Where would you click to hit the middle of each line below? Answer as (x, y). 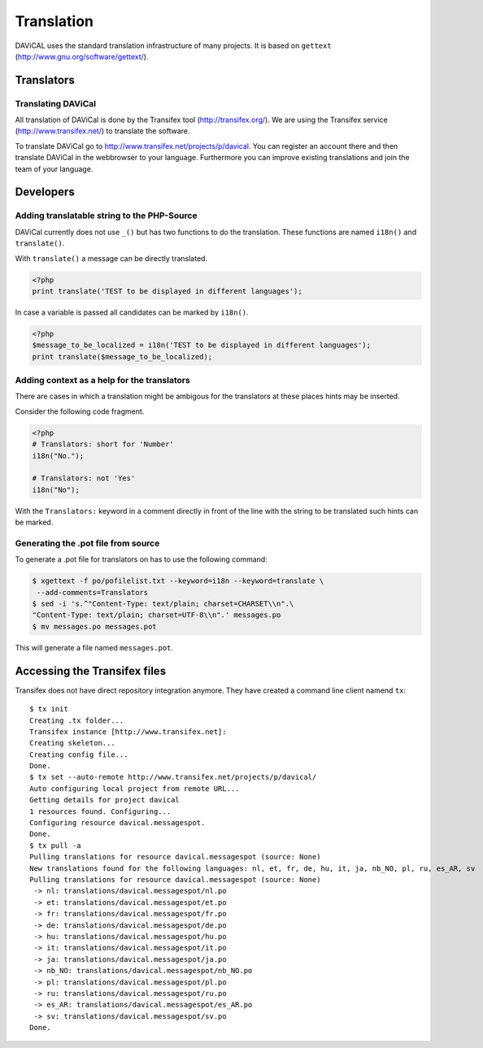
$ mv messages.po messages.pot (95, 626)
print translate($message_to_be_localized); (122, 357)
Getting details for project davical (105, 800)
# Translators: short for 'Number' (103, 444)
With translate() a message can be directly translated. (111, 258)
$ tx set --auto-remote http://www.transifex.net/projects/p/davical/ (173, 777)
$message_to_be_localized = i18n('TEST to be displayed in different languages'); (202, 345)
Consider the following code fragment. (80, 411)
